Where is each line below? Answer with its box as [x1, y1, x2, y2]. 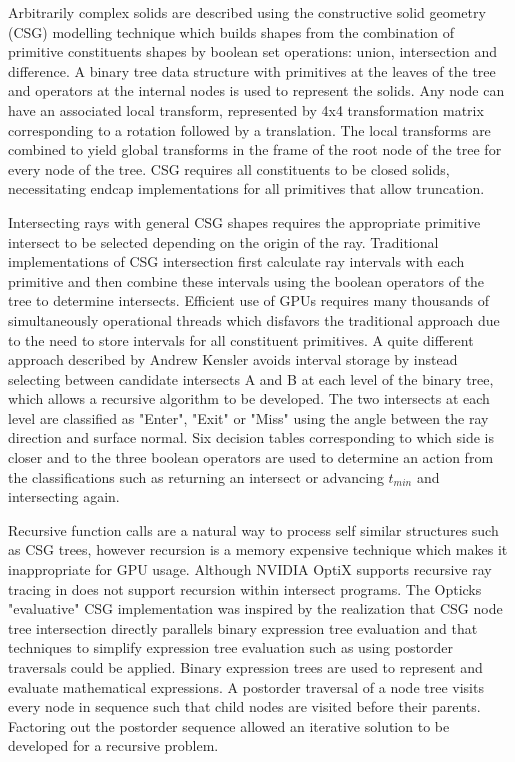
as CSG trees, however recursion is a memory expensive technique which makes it [8, 539, 508, 560]
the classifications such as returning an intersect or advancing [8, 466, 384, 487]
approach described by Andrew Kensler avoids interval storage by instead [8, 349, 458, 370]
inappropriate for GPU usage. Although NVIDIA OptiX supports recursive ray [8, 559, 492, 580]
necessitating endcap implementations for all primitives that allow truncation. [8, 178, 485, 199]
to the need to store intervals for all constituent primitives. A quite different [8, 329, 474, 350]
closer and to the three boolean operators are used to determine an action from [8, 447, 494, 468]
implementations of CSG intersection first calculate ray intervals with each [8, 251, 465, 272]
